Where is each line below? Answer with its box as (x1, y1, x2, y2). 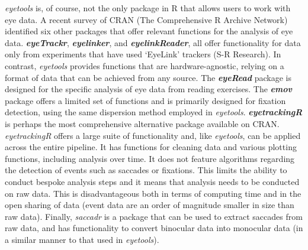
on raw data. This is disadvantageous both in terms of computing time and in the (5, 187, 301, 199)
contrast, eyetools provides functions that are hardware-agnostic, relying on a (5, 59, 284, 72)
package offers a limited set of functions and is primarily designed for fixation (5, 94, 286, 106)
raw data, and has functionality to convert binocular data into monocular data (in (5, 222, 303, 234)
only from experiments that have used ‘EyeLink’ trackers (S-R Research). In (5, 48, 281, 60)
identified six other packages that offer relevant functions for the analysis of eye (5, 25, 293, 37)
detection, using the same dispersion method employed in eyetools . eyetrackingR (5, 106, 303, 118)
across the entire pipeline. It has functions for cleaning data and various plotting (5, 141, 297, 153)
